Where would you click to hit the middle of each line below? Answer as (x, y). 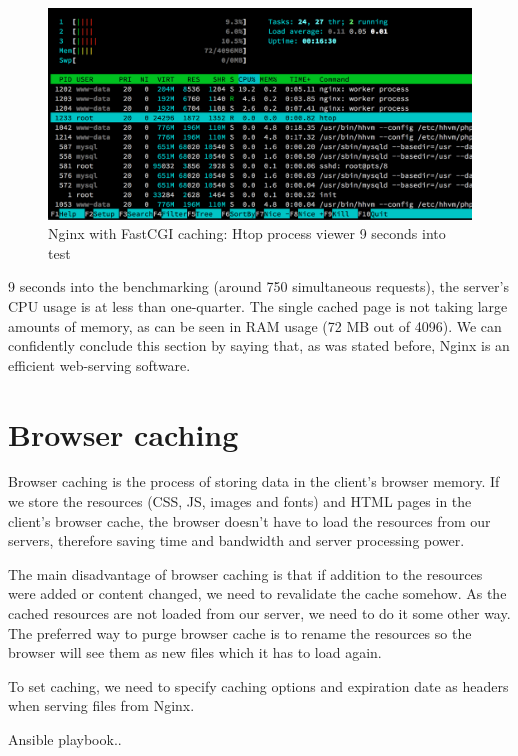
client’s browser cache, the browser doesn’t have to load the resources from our (249, 520)
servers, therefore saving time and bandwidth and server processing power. (236, 540)
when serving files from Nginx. (101, 705)
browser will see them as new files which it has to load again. (195, 652)
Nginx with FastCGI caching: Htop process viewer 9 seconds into (247, 233)
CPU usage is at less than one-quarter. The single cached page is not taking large (258, 305)
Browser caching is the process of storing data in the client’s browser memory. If (254, 481)
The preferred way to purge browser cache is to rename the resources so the (240, 632)
